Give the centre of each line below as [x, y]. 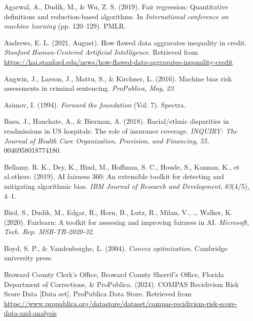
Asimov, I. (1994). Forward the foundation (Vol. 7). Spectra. [95, 104]
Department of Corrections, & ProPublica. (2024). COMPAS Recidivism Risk [122, 284]
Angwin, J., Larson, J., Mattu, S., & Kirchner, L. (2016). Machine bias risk [118, 78]
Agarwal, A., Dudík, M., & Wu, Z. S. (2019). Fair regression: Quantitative [116, 6]
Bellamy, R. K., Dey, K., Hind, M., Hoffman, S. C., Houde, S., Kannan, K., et [122, 166]
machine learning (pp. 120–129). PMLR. [65, 26]
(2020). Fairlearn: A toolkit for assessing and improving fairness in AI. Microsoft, [127, 222]
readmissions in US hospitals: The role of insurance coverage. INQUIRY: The [121, 130]
